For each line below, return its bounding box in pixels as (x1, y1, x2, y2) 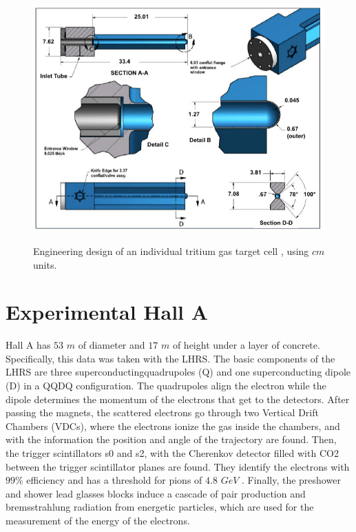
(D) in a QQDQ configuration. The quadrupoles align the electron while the (6, 378, 326, 393)
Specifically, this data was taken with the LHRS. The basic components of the (6, 351, 335, 365)
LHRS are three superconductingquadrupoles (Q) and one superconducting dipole (6, 365, 351, 379)
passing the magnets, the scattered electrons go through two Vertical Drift (6, 405, 319, 420)
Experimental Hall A (6, 298, 209, 326)
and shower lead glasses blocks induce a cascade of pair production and (6, 486, 306, 500)
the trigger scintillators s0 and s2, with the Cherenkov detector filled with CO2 (6, 446, 339, 460)
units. (33, 257, 57, 272)
